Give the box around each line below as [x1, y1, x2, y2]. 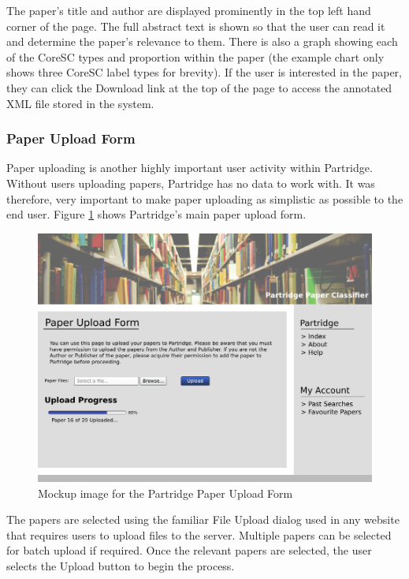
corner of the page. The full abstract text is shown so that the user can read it [6, 17, 385, 34]
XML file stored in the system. [6, 95, 154, 111]
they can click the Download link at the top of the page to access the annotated [6, 79, 392, 95]
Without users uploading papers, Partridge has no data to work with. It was [6, 174, 375, 191]
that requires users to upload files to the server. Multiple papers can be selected [6, 526, 392, 543]
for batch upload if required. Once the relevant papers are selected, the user [6, 542, 372, 558]
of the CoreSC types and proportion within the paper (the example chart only [6, 48, 385, 65]
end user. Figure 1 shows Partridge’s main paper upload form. [6, 206, 307, 222]
